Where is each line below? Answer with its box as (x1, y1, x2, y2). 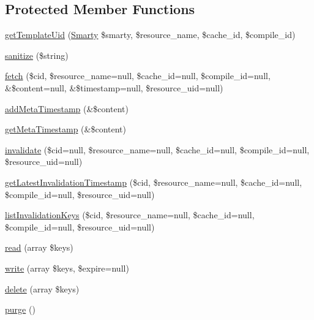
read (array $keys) (5, 241, 73, 254)
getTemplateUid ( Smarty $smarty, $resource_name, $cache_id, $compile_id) (5, 28, 296, 41)
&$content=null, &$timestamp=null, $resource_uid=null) (5, 81, 223, 94)
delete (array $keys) (5, 282, 80, 295)
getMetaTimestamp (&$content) (5, 123, 127, 135)
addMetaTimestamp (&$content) (5, 102, 129, 115)
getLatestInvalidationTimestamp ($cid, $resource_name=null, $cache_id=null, (5, 175, 302, 188)
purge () (5, 303, 36, 316)
